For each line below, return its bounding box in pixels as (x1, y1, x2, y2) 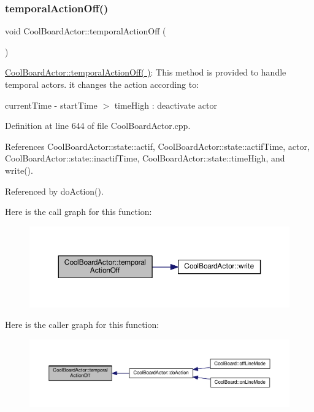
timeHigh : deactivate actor (114, 98, 217, 111)
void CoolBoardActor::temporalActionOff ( (5, 25, 166, 37)
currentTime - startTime (5, 98, 98, 111)
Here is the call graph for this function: (5, 205, 152, 218)
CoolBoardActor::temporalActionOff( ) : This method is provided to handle (5, 66, 286, 79)
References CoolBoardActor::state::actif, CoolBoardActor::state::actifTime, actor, (5, 139, 310, 152)
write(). (5, 163, 33, 176)
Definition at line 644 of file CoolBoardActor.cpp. (5, 119, 191, 132)
